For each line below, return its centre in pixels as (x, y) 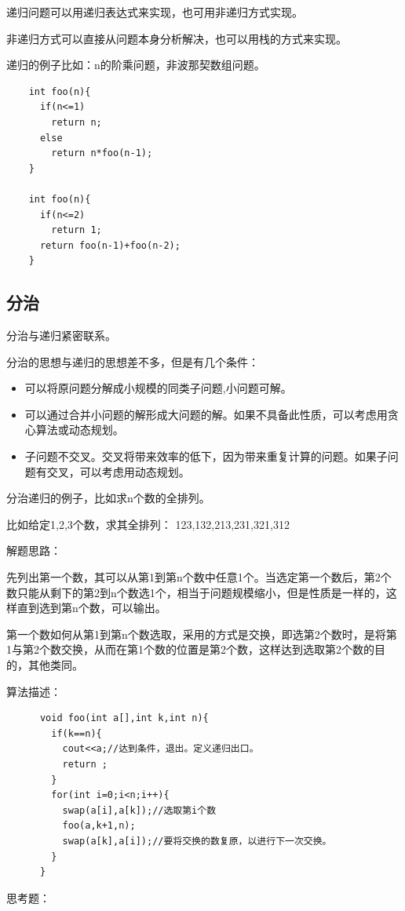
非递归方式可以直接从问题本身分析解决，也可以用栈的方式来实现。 (177, 38)
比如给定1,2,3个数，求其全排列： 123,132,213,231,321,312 (148, 524)
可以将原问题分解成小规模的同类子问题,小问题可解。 (158, 388)
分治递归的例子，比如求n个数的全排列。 (108, 498)
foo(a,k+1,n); (99, 826)
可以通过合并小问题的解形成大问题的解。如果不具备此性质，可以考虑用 (206, 414)
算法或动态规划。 (80, 430)
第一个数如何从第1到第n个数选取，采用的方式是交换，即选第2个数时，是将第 (202, 634)
